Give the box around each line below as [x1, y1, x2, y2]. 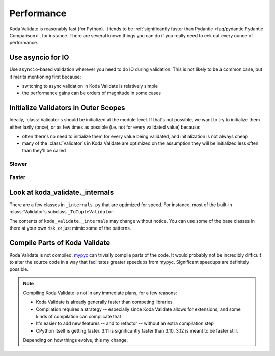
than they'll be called [22, 147, 66, 154]
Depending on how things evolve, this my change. [23, 337, 128, 343]
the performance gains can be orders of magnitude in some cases [22, 90, 161, 96]
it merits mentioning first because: [9, 73, 81, 80]
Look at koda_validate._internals [9, 188, 114, 196]
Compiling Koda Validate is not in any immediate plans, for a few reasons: [23, 290, 177, 296]
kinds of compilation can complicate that [36, 313, 122, 319]
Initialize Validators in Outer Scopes [9, 104, 125, 112]
